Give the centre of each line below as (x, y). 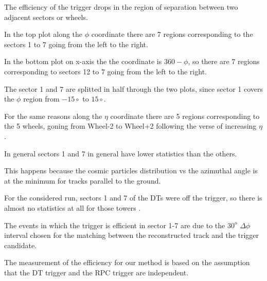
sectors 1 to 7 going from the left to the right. (76, 44)
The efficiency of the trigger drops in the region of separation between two (121, 7)
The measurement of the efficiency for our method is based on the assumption (127, 262)
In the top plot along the (43, 34)
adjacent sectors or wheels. (46, 17)
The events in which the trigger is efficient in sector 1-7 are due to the (115, 225)
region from (41, 99)
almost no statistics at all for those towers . (73, 207)
